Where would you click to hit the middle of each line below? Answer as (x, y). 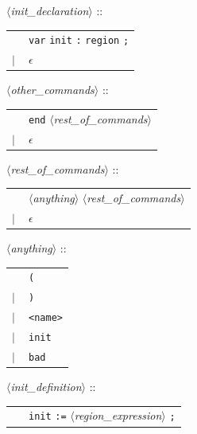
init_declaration (50, 10)
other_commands (52, 90)
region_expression (118, 415)
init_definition (46, 387)
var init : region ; (79, 41)
